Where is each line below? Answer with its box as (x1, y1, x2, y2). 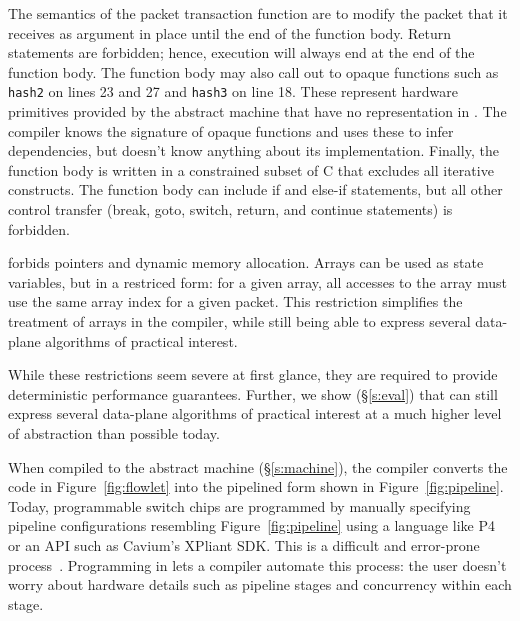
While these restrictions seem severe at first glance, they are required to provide (8, 364, 498, 385)
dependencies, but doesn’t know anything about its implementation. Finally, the (8, 140, 499, 161)
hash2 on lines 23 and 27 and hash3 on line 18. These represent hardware (8, 81, 458, 102)
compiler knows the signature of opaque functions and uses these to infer (8, 120, 454, 141)
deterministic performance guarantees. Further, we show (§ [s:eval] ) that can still (8, 383, 498, 404)
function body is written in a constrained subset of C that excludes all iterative (8, 159, 494, 180)
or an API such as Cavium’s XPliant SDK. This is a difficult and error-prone (8, 534, 480, 555)
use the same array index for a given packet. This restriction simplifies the (8, 291, 463, 312)
